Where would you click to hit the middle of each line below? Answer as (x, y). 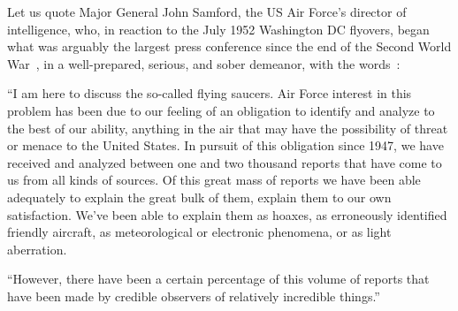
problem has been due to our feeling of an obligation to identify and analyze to (221, 110)
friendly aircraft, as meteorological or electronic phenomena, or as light (199, 232)
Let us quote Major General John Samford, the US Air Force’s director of (207, 11)
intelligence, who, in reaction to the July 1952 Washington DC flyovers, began (218, 29)
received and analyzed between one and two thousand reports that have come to (225, 162)
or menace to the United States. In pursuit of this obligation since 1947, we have (225, 145)
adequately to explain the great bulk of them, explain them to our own (199, 197)
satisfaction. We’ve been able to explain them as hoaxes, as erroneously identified (227, 214)
